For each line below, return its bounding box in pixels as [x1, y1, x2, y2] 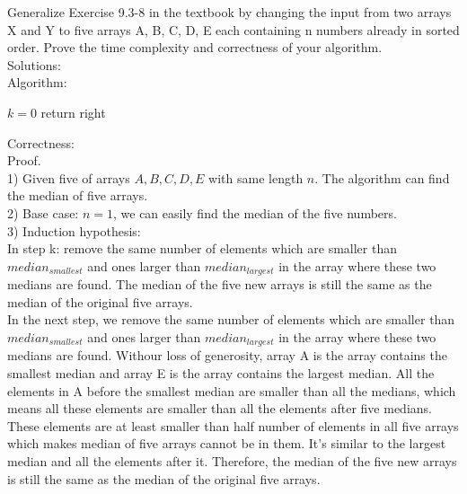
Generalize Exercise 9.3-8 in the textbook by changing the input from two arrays [7, 3, 452, 21]
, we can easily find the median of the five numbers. [112, 203, 397, 222]
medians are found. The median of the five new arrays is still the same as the [7, 275, 432, 294]
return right [40, 102, 106, 121]
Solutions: [7, 55, 61, 74]
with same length [208, 168, 304, 187]
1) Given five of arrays [7, 168, 130, 187]
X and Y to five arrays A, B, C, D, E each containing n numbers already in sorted [7, 20, 460, 39]
